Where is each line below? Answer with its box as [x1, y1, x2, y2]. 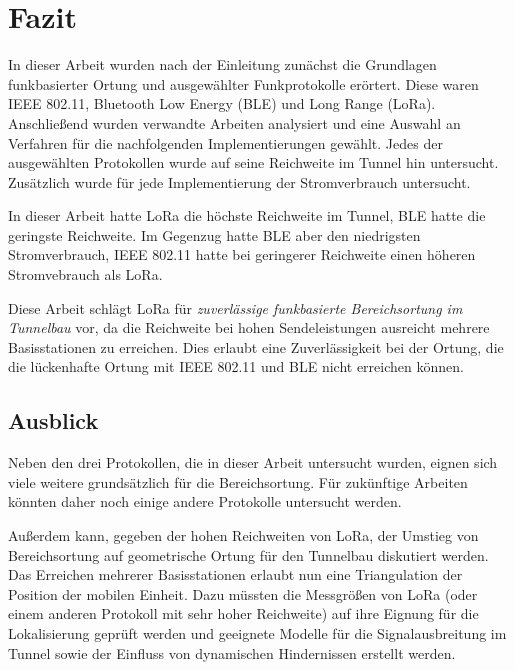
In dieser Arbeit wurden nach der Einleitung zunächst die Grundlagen [8, 54, 437, 75]
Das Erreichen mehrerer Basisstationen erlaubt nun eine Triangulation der [8, 564, 463, 585]
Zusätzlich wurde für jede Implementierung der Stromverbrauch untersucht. [8, 171, 471, 192]
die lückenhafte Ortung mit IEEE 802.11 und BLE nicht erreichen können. [8, 356, 464, 377]
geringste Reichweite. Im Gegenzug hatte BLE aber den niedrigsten [8, 224, 421, 245]
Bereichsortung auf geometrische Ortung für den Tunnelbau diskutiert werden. [8, 544, 489, 565]
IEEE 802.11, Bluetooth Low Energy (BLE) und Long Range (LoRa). [8, 93, 436, 114]
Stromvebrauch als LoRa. [8, 264, 163, 285]
